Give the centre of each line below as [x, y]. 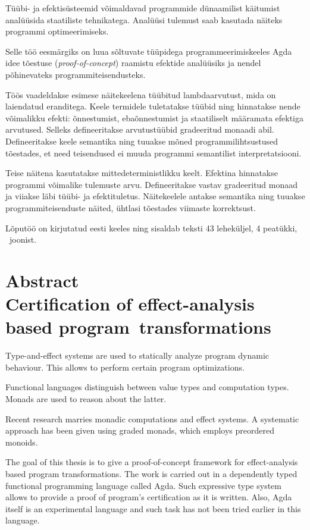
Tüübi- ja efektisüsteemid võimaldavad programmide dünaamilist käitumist [143, 8]
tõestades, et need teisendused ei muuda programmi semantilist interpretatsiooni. [154, 153]
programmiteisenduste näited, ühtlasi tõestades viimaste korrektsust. [131, 207]
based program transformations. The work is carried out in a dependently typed [151, 473]
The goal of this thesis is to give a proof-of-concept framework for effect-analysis [152, 462]
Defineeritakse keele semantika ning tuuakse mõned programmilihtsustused [142, 141]
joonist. [23, 239]
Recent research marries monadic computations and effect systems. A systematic [152, 418]
